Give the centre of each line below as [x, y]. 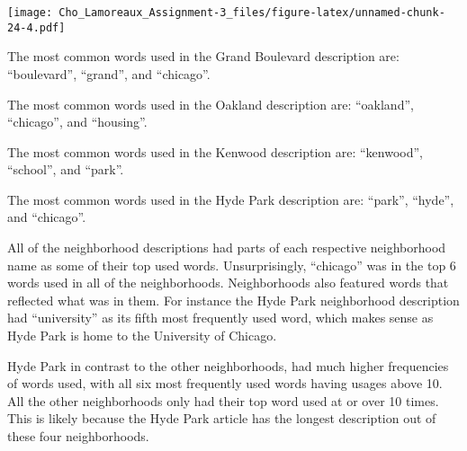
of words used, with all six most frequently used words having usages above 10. [225, 383]
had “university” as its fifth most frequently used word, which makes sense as [220, 318]
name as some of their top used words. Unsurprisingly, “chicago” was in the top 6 [232, 265]
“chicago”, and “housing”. [77, 122]
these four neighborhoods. [78, 436]
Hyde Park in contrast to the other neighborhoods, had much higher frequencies [228, 365]
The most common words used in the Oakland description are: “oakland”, [211, 104]
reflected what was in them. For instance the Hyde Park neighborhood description [233, 300]
